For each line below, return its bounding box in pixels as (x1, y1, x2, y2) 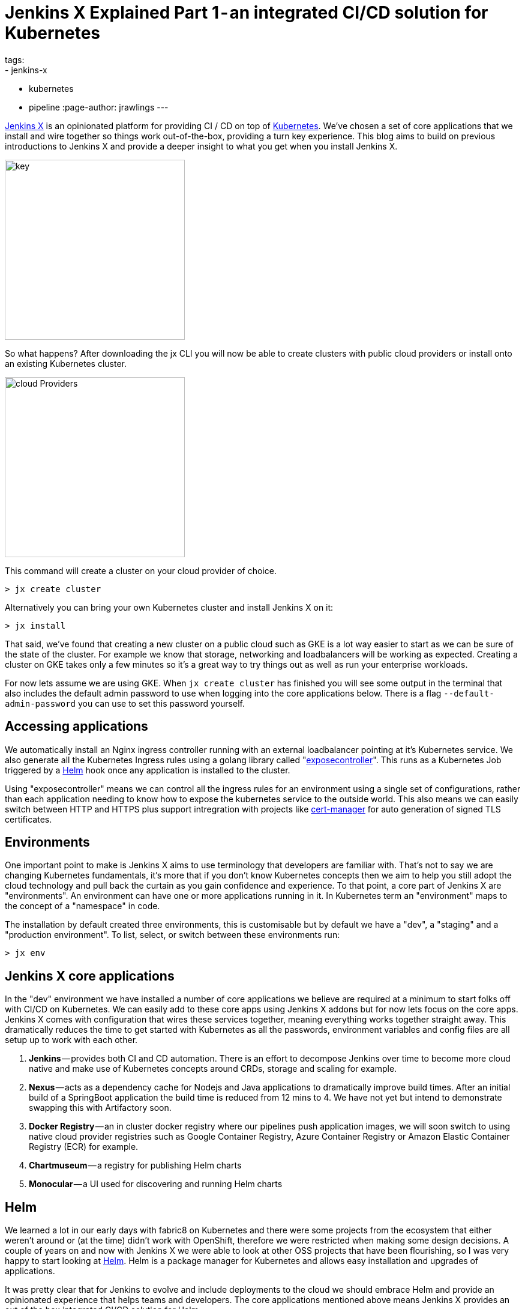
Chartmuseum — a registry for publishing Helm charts (29, 1160, 242, 1171)
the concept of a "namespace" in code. (5, 901, 160, 911)
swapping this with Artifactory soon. (29, 1102, 172, 1113)
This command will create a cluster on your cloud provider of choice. (5, 565, 277, 576)
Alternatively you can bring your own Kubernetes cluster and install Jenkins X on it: (5, 602, 334, 612)
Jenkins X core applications (5, 968, 175, 984)
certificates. (5, 814, 52, 824)
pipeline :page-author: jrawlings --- (29, 101, 169, 112)
